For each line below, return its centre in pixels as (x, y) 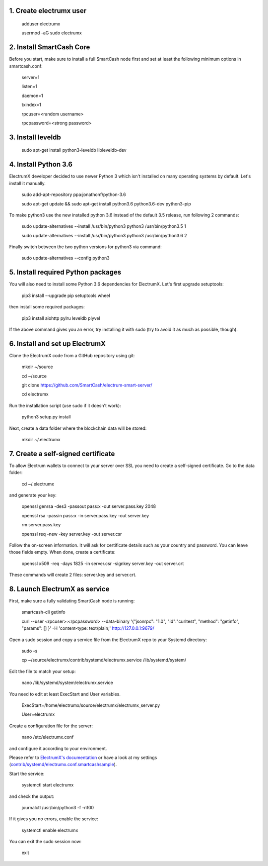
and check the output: (32, 796)
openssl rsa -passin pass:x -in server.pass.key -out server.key (85, 515)
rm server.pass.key (41, 525)
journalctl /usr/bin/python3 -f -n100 (58, 807)
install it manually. (27, 183)
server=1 (31, 78)
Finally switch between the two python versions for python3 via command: (86, 247)
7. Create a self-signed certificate (62, 453)
